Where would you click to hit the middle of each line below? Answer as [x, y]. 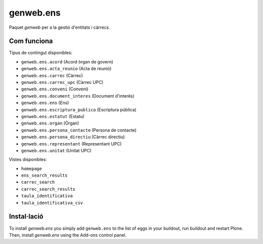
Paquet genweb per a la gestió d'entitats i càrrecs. [60, 27]
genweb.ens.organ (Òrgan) [50, 123]
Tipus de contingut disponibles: [41, 53]
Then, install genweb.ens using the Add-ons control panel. [68, 235]
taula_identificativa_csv [52, 203]
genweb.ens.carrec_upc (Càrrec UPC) [62, 82]
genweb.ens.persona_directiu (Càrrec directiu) [73, 137]
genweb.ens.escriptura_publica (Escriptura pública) [79, 109]
